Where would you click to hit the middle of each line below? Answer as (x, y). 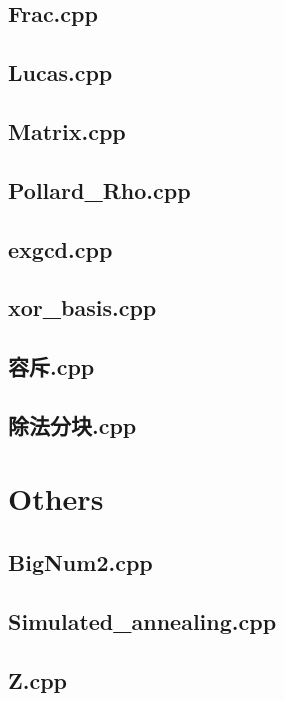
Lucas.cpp (60, 72)
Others (56, 498)
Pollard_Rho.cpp (99, 189)
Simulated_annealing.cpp (142, 620)
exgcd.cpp (60, 248)
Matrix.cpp (67, 130)
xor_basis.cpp (82, 307)
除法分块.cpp (72, 424)
